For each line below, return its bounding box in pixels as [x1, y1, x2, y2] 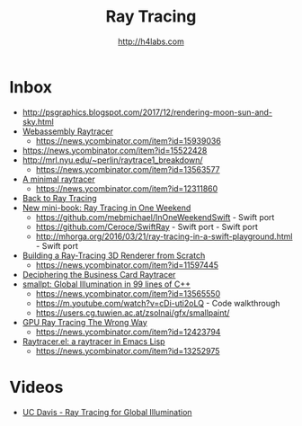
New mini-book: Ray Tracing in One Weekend [22, 202, 191, 213]
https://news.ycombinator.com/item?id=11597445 [35, 259, 218, 271]
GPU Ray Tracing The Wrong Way [22, 316, 148, 327]
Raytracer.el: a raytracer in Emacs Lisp [22, 335, 165, 347]
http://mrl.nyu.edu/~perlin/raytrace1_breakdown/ [22, 155, 204, 165]
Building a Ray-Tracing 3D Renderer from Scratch [22, 250, 206, 261]
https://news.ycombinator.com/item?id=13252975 [35, 345, 220, 356]
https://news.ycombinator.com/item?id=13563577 [35, 164, 220, 174]
